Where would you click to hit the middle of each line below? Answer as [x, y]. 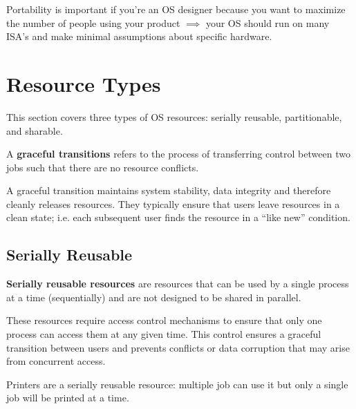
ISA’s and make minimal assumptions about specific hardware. [139, 36]
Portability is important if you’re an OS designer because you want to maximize [176, 9]
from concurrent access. [56, 361]
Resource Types [84, 83]
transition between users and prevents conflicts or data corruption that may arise [178, 347]
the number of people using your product [93, 22]
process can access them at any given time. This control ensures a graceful [164, 334]
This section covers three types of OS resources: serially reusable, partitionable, [174, 116]
